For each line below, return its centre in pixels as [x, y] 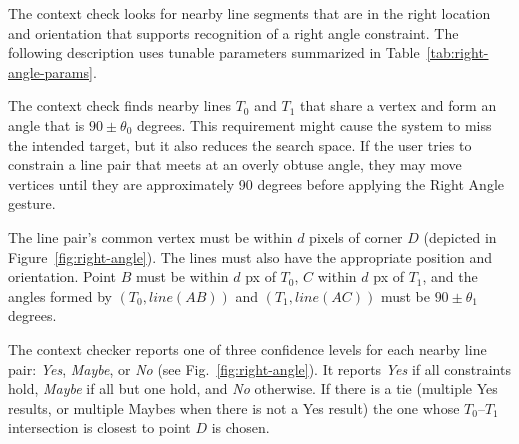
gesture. [32, 203]
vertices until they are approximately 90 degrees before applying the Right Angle [256, 183]
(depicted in [460, 236]
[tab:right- [457, 52]
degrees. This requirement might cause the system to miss [314, 124]
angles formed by [60, 295]
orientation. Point [62, 276]
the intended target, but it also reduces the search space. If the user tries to [240, 144]
